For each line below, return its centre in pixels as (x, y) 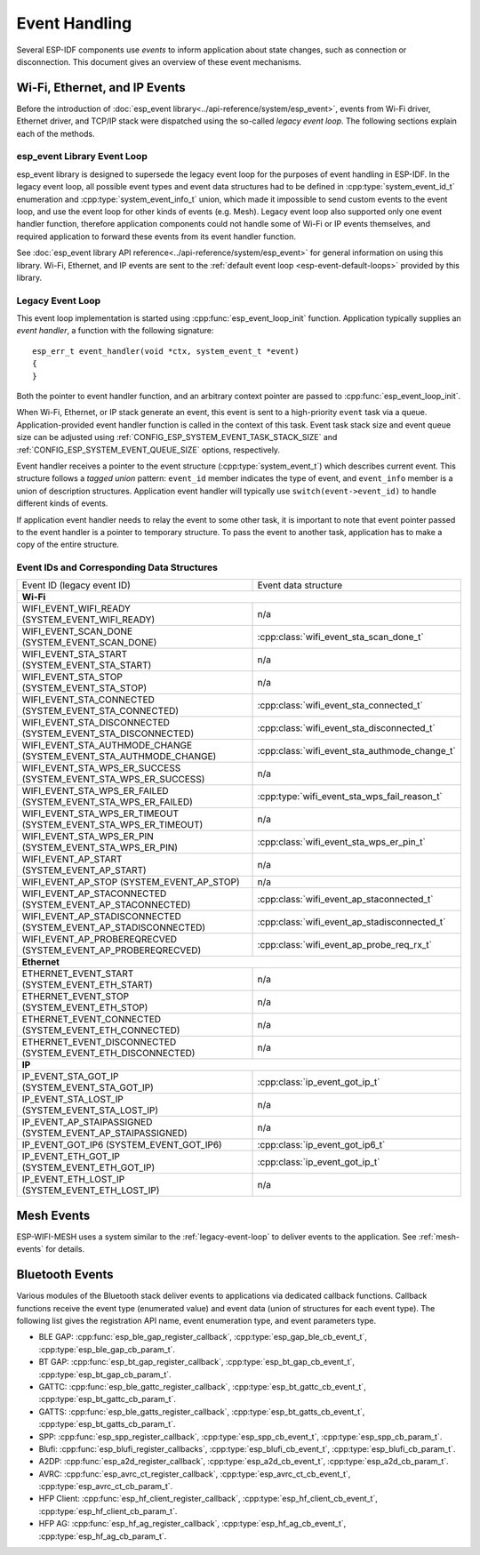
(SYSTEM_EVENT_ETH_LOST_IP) (91, 1190)
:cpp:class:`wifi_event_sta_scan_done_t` (340, 637)
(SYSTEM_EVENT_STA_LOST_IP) (90, 1110)
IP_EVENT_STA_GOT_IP (70, 1077)
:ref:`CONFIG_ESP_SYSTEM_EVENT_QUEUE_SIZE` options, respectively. (148, 450)
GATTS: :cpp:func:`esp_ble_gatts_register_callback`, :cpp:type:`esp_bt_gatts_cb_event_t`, (202, 1411)
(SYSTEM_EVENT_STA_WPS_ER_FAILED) (107, 802)
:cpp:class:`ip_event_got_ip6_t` (321, 1145)
